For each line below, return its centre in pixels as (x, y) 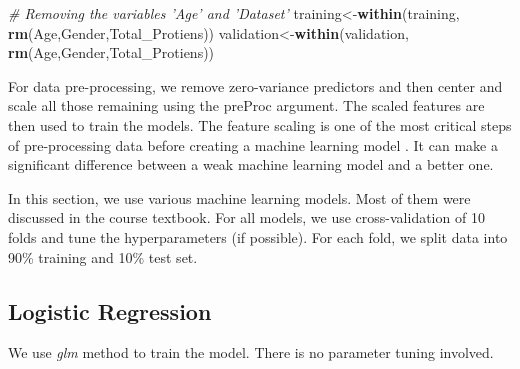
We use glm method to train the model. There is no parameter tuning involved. (251, 352)
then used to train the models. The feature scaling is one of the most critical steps (260, 124)
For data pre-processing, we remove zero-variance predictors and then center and (255, 85)
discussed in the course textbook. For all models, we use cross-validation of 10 (246, 217)
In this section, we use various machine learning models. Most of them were (239, 197)
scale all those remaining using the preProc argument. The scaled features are (246, 105)
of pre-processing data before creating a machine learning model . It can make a (253, 144)
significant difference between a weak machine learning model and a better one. (251, 164)
